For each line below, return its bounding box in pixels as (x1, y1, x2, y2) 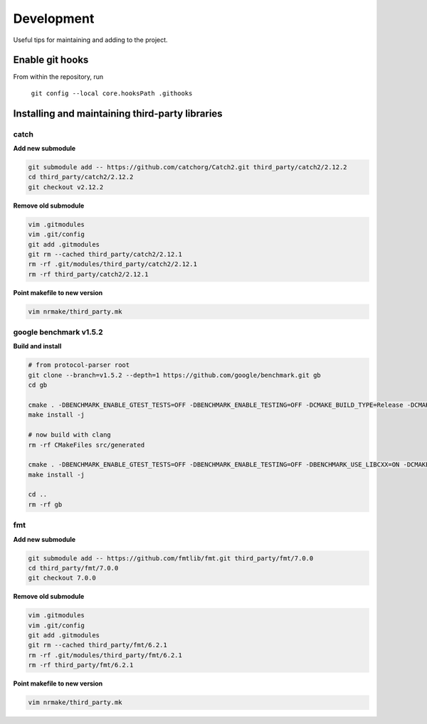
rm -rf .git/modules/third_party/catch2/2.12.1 (28, 260, 197, 268)
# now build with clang (28, 431, 112, 439)
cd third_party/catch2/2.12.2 (28, 173, 134, 181)
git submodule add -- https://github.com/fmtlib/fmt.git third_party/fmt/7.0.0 (28, 554, 314, 562)
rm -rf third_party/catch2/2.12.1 (28, 270, 149, 278)
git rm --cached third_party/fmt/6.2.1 (28, 641, 167, 649)
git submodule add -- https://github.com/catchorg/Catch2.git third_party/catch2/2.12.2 (28, 163, 348, 171)
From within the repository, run (13, 73, 104, 81)
